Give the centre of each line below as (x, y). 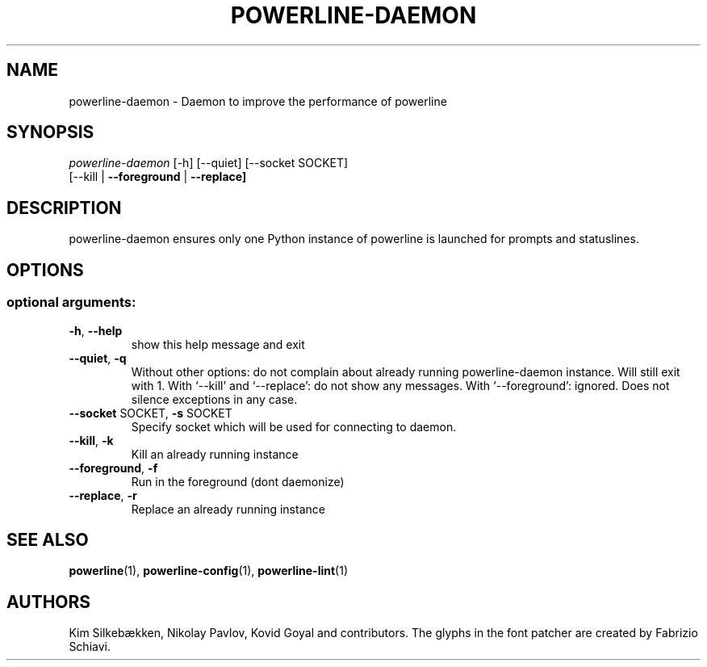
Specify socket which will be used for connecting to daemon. (294, 426)
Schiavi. (90, 647)
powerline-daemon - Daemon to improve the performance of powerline (258, 101)
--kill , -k (91, 440)
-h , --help (96, 330)
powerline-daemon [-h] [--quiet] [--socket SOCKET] (209, 163)
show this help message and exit (218, 344)
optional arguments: (71, 302)
